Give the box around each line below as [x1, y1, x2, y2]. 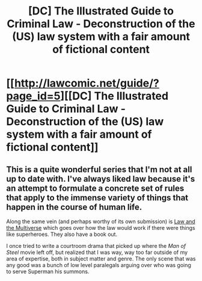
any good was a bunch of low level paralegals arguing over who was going [6, 262, 191, 268]
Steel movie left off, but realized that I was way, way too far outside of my [6, 249, 188, 256]
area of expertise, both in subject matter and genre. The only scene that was [6, 255, 196, 262]
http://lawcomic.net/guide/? [14, 76, 159, 90]
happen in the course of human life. [6, 202, 142, 212]
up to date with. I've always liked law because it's [6, 173, 195, 184]
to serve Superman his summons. [6, 268, 90, 275]
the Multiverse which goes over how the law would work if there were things [6, 224, 195, 231]
